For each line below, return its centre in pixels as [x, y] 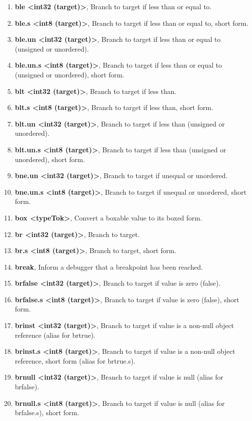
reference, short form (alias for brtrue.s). [75, 360]
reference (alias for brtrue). [55, 335]
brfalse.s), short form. [47, 412]
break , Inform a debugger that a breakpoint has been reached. [109, 266]
